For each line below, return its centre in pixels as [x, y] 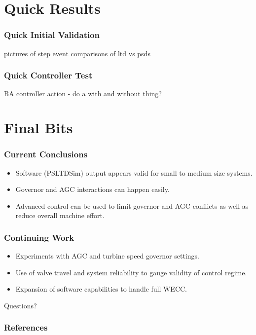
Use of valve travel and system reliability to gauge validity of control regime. [131, 272]
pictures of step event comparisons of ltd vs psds [77, 53]
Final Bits [38, 128]
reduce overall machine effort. [60, 215]
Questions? [20, 305]
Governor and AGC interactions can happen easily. [92, 189]
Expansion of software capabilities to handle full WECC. [101, 289]
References [26, 327]
